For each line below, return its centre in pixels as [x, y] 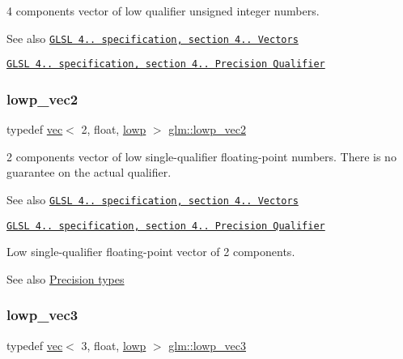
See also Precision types [66, 278]
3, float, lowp [114, 345]
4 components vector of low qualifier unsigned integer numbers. [163, 11]
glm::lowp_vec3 [207, 345]
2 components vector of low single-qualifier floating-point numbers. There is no [201, 156]
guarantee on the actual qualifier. [89, 172]
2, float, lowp [114, 129]
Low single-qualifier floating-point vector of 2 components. [151, 252]
